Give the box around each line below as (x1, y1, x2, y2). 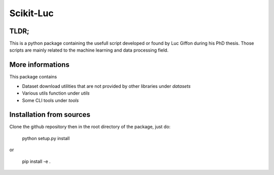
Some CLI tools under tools (22, 97, 79, 103)
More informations (9, 61, 70, 69)
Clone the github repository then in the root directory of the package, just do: (9, 124, 171, 130)
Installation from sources (9, 110, 91, 119)
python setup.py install (22, 135, 70, 141)
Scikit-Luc (9, 8, 54, 19)
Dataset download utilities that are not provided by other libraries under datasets (22, 83, 191, 89)
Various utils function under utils (22, 90, 90, 96)
